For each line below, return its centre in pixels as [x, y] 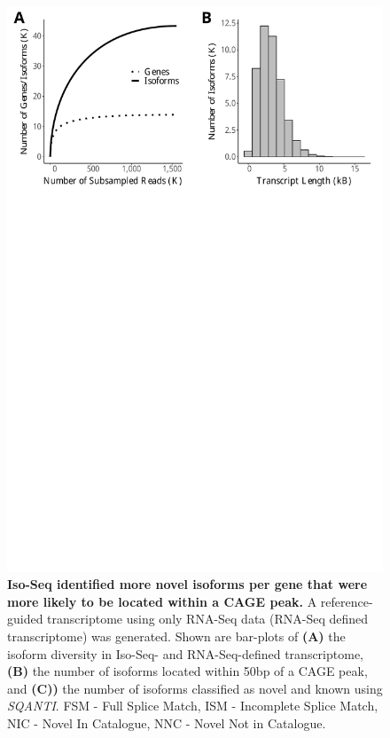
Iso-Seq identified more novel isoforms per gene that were [187, 584]
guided [25, 619]
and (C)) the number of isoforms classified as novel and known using [195, 688]
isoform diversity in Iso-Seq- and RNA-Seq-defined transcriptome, [185, 653]
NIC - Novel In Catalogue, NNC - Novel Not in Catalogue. [167, 722]
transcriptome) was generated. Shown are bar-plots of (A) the [176, 636]
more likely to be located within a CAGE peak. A [162, 601]
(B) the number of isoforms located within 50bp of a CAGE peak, [187, 671]
